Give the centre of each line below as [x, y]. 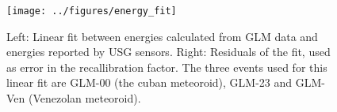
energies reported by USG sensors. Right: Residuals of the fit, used [168, 52]
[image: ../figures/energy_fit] [92, 11]
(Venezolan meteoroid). [84, 98]
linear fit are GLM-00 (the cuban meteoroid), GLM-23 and [149, 82]
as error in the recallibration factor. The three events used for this [167, 67]
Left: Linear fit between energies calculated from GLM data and [162, 36]
